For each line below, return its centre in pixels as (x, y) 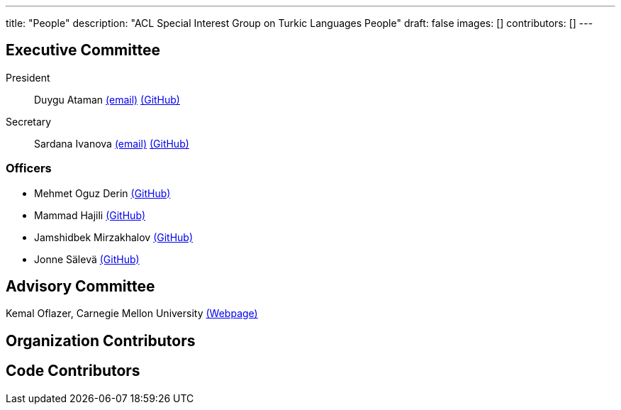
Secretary (29, 121)
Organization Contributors (101, 340)
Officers (29, 168)
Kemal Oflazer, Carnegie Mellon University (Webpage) (132, 314)
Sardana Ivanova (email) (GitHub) (112, 143)
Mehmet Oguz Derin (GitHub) (102, 193)
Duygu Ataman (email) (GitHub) (107, 99)
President (28, 77)
